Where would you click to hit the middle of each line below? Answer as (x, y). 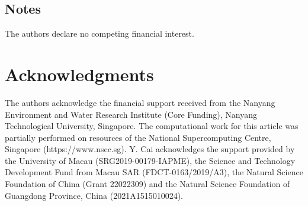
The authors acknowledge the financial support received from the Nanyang (140, 102)
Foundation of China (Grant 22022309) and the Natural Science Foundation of (147, 184)
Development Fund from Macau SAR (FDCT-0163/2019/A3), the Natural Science (154, 172)
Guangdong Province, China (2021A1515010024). (94, 195)
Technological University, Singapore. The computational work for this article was (152, 126)
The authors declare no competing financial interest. (100, 33)
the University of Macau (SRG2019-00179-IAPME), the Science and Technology (150, 160)
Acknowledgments (79, 74)
